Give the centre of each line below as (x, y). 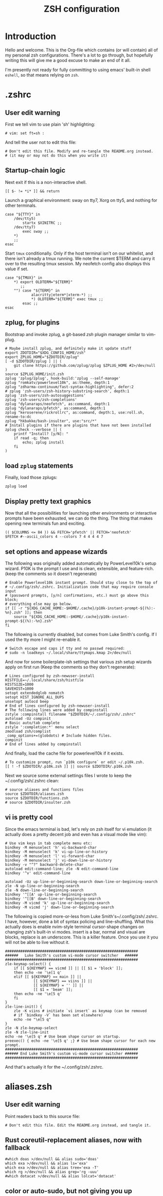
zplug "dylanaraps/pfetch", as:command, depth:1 (55, 408)
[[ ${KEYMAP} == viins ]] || (63, 981)
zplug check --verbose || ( (34, 429)
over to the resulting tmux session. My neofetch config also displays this (78, 263)
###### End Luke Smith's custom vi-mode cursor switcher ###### (72, 1054)
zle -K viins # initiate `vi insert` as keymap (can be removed (80, 1011)
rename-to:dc (18, 417)
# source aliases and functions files (44, 790)
